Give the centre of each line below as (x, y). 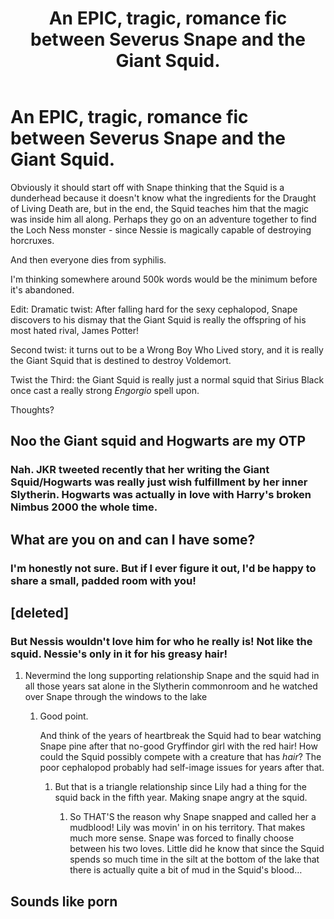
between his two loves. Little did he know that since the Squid (197, 849)
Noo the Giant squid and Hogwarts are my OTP (158, 441)
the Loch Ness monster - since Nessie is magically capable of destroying (161, 229)
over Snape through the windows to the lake (116, 697)
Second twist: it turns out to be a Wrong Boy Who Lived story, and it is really (167, 349)
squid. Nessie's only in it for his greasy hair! (119, 654)
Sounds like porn (64, 901)
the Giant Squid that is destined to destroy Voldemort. (121, 360)
